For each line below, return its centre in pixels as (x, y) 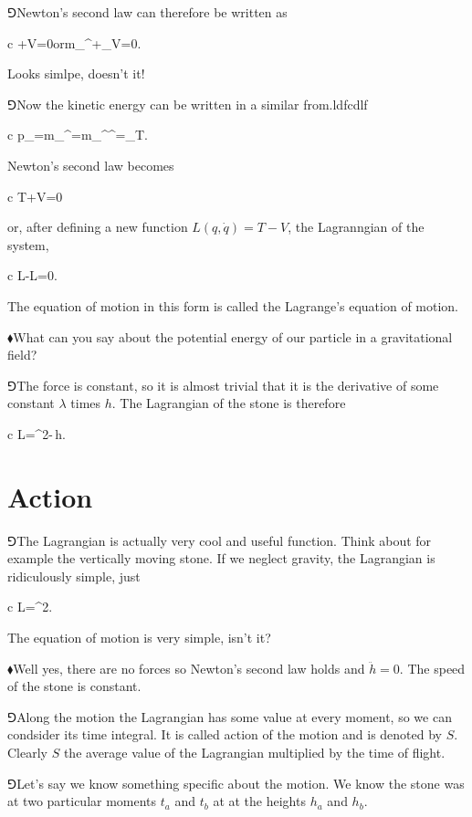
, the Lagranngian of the (356, 227)
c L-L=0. (32, 275)
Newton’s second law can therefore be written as (152, 12)
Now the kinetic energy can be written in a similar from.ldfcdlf (192, 104)
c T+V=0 (35, 196)
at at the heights (259, 801)
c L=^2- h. (37, 433)
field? (22, 355)
